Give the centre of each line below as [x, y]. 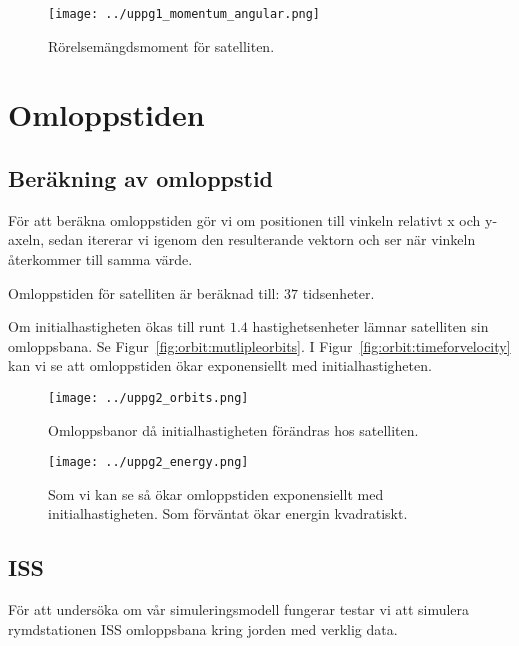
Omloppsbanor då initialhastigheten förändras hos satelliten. [233, 429]
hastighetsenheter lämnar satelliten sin [370, 326]
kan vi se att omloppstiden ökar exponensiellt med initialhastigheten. [220, 365]
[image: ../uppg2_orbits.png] [148, 397]
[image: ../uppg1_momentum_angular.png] [184, 14]
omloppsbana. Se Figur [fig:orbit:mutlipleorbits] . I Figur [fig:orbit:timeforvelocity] [259, 345]
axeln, [26, 239]
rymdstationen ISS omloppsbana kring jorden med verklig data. [203, 628]
